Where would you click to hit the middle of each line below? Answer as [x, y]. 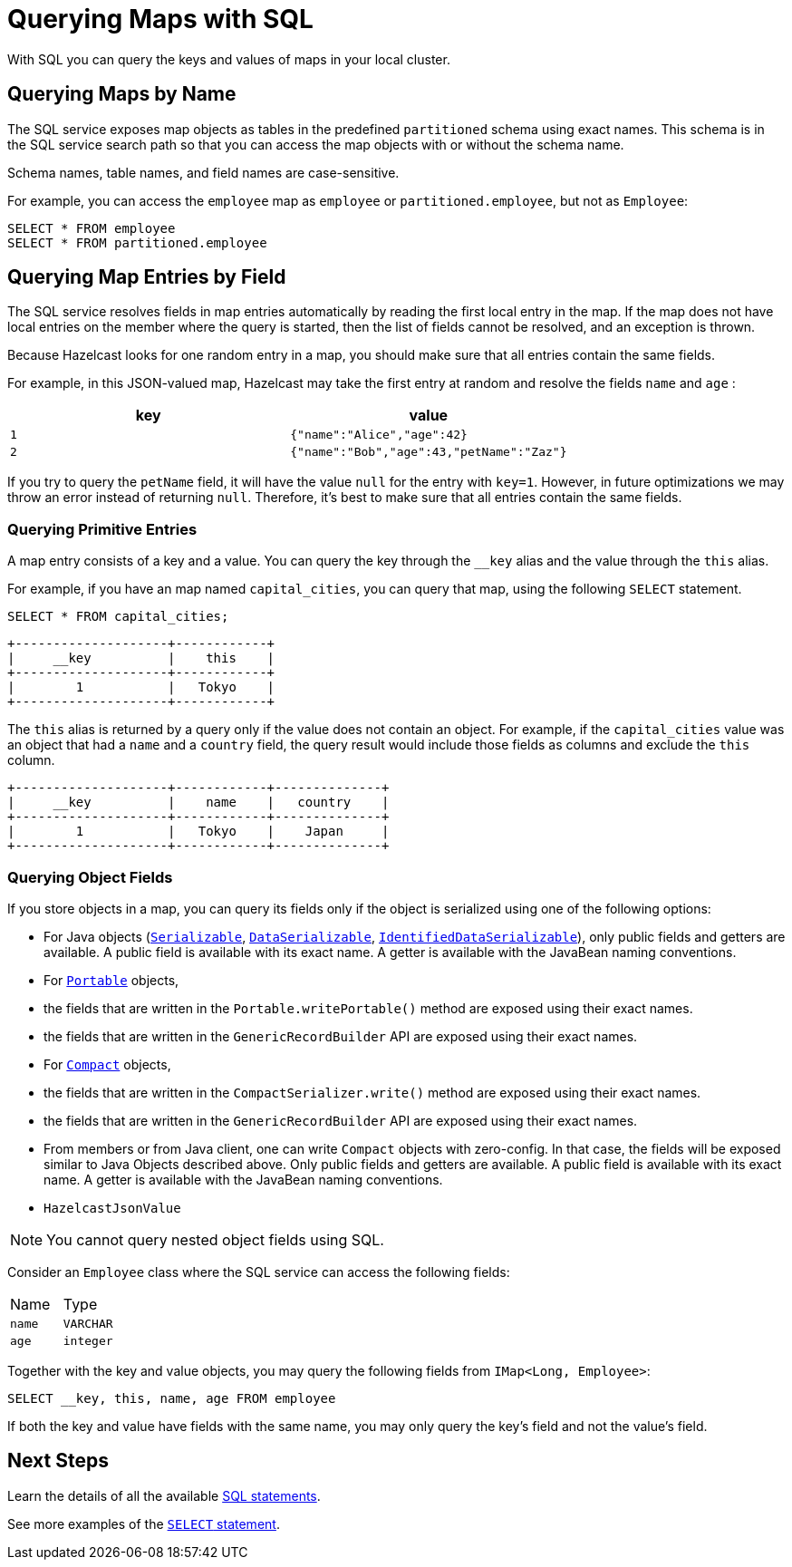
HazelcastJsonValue [112, 1208]
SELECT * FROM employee [92, 228]
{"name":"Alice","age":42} [379, 435]
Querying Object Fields [90, 877]
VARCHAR [88, 1323]
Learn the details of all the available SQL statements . [164, 1495]
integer [88, 1340]
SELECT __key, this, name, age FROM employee [172, 1398]
